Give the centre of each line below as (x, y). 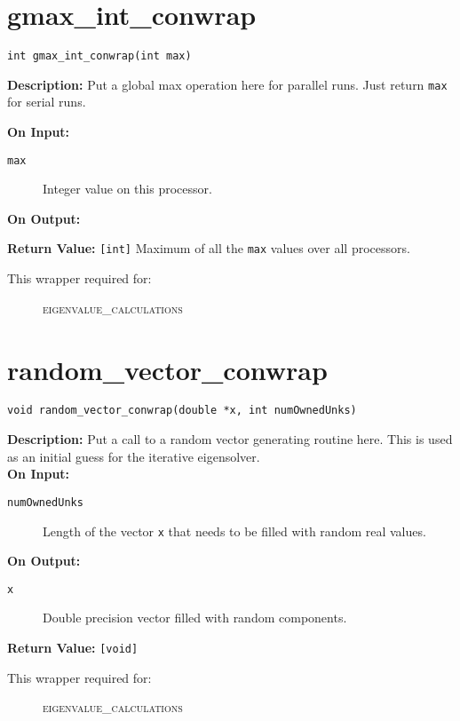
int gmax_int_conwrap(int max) (99, 56)
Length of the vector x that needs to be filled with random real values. (234, 531)
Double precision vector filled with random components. (195, 618)
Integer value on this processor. (127, 189)
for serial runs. (47, 102)
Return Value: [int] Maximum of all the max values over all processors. (209, 248)
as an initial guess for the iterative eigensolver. (134, 456)
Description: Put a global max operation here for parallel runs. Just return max (227, 84)
